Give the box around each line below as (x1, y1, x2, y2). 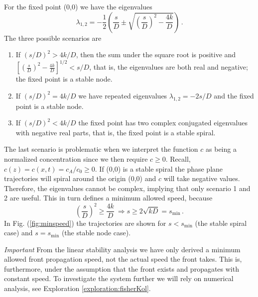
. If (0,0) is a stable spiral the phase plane (95, 163, 223, 174)
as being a (206, 144, 237, 154)
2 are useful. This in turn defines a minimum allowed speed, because (4, 193, 213, 203)
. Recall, (165, 154, 191, 164)
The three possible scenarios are (4, 32, 102, 43)
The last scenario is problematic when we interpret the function (4, 144, 198, 154)
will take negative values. (163, 173, 240, 184)
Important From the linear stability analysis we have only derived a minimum (4, 244, 241, 254)
